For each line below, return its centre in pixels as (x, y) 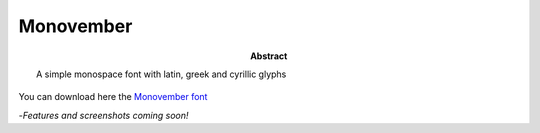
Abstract (269, 56)
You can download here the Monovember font (113, 97)
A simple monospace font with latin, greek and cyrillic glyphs (161, 74)
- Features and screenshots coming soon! (103, 115)
